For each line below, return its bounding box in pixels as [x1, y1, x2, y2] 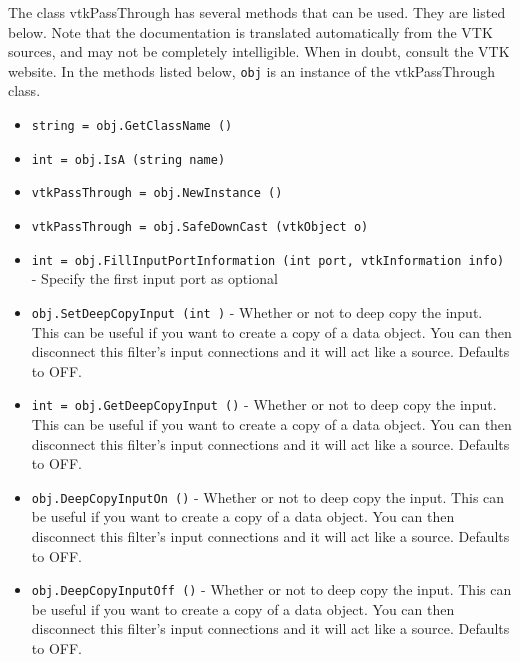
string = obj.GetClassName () [31, 119, 233, 134]
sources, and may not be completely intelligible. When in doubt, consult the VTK [8, 41, 510, 62]
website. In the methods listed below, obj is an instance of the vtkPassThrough [8, 60, 495, 81]
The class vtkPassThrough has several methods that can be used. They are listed [8, 2, 506, 22]
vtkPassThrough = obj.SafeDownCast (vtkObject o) [31, 220, 369, 234]
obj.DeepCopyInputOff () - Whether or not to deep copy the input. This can [31, 579, 512, 600]
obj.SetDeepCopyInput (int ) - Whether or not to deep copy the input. [31, 301, 483, 322]
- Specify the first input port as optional [31, 268, 278, 289]
